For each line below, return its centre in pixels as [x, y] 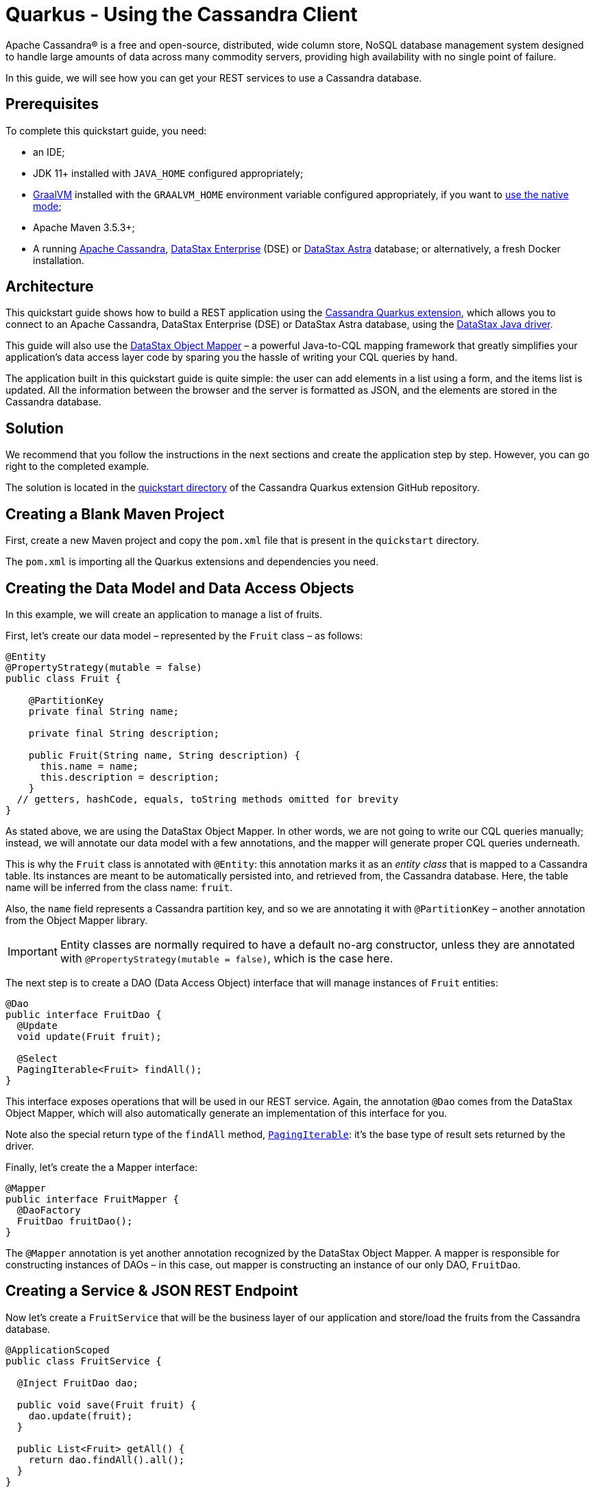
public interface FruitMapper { [92, 1199]
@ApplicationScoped [58, 1350]
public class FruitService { [84, 1361]
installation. [59, 260]
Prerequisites [52, 104]
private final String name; [104, 711]
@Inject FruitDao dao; [77, 1383]
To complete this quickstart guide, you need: [106, 130]
